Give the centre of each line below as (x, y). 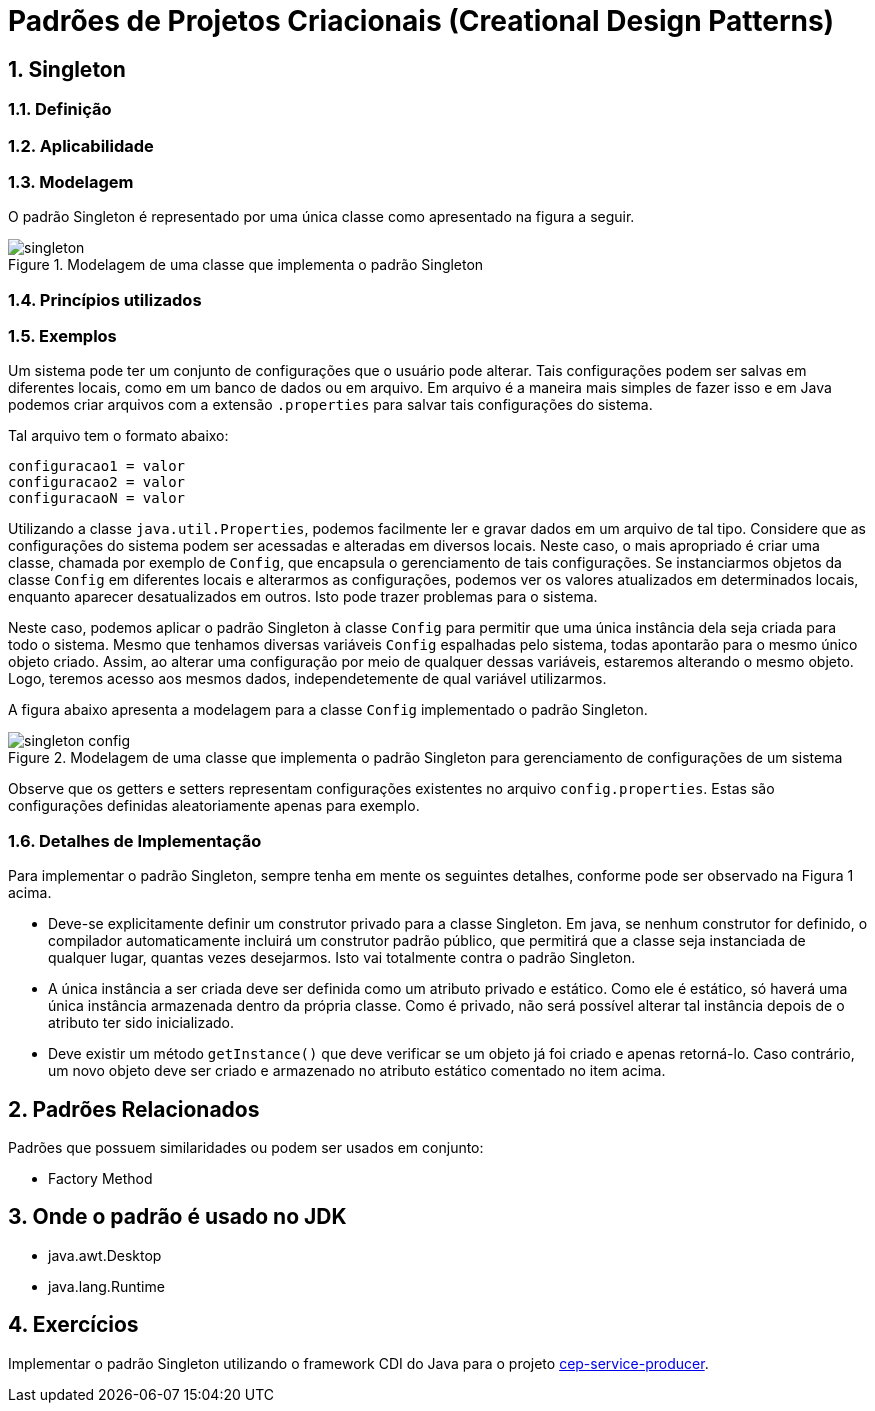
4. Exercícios (73, 1325)
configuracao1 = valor (97, 466)
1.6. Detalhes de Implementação (135, 840)
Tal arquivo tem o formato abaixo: (118, 436)
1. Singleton (67, 69)
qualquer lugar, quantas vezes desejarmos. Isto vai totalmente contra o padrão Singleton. (342, 958)
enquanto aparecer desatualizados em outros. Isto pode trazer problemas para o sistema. (303, 597)
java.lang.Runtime (106, 1286)
